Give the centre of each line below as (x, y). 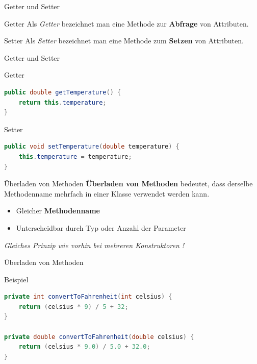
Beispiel (16, 279)
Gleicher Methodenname (58, 211)
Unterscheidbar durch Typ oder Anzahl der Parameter (101, 227)
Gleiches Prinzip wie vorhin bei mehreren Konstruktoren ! (94, 245)
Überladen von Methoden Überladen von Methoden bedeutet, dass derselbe (128, 184)
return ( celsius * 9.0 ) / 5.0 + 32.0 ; (84, 347)
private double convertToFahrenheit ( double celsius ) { (99, 337)
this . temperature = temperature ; (75, 156)
